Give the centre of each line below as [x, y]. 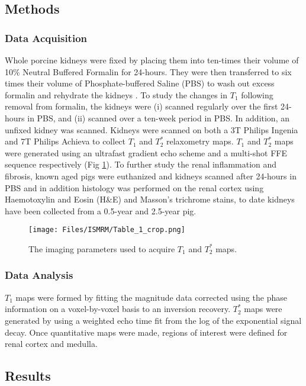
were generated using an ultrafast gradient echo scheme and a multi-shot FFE [146, 152]
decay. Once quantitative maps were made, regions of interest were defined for [146, 332]
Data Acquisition [46, 38]
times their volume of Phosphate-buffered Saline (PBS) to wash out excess [140, 83]
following [257, 94]
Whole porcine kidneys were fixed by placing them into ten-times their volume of [152, 60]
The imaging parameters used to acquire [102, 248]
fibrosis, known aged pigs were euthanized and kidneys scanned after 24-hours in [151, 176]
